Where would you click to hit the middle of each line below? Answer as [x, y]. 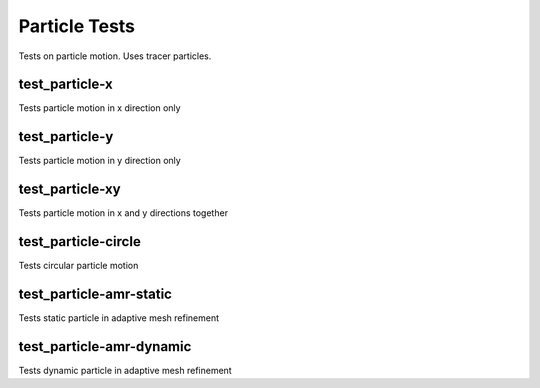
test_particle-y [66, 136]
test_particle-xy [69, 189]
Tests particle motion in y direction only [100, 161]
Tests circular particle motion [78, 266]
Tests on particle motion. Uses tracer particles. [115, 56]
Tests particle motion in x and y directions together [123, 213]
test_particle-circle [80, 241]
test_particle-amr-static [95, 293]
